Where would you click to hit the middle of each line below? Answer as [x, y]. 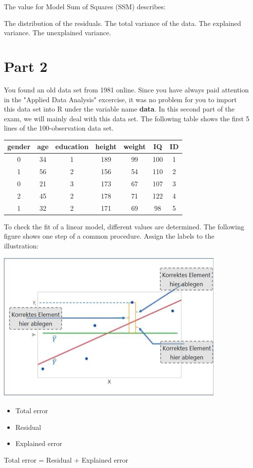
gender [19, 146]
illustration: [21, 245]
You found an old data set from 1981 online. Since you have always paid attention [126, 89]
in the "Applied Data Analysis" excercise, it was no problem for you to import [120, 99]
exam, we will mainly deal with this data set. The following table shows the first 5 [127, 118]
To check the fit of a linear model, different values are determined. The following [124, 226]
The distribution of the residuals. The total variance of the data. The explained [123, 23]
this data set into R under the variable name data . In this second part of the [119, 109]
